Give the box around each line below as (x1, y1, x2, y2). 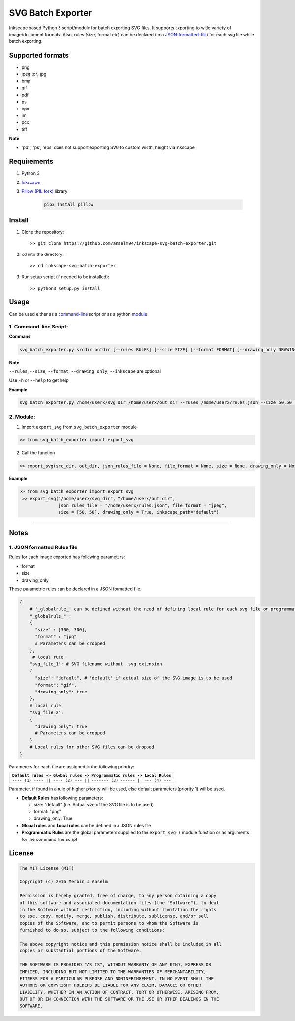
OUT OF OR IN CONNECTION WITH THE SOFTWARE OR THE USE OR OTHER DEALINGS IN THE (19, 996, 219, 1002)
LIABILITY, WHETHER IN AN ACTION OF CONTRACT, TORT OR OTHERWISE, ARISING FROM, (19, 989, 219, 995)
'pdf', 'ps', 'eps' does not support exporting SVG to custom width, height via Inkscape (21, 145, 195, 150)
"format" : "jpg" (35, 634, 77, 639)
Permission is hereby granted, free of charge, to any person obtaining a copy (19, 893, 217, 899)
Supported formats (9, 51, 69, 60)
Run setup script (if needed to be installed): (21, 274, 109, 280)
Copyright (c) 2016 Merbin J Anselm (19, 879, 108, 885)
